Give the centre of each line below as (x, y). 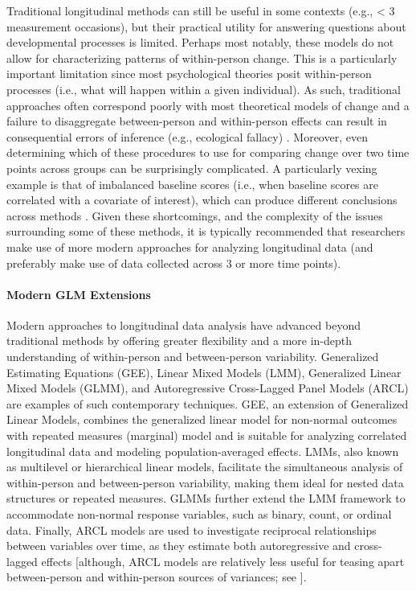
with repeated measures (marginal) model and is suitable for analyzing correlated (207, 435)
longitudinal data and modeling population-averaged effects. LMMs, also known (203, 451)
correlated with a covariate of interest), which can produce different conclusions (202, 200)
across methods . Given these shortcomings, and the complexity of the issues (195, 215)
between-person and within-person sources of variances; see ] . (157, 577)
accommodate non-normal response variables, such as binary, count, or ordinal (199, 514)
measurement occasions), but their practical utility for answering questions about (206, 26)
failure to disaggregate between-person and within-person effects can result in (197, 121)
